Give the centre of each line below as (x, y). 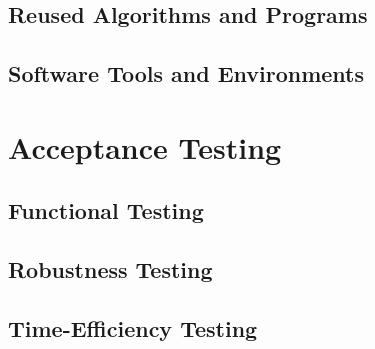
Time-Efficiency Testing (133, 327)
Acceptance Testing (145, 146)
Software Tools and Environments (186, 73)
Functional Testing (106, 210)
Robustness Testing (110, 269)
